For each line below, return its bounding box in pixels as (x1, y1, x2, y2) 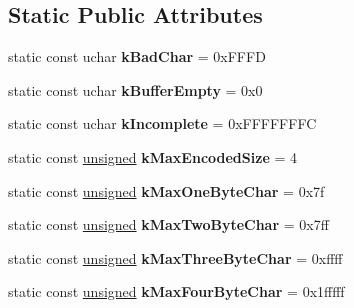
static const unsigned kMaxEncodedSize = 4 (8, 146, 297, 167)
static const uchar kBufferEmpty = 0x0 (8, 79, 263, 100)
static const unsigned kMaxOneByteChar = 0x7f (8, 180, 325, 201)
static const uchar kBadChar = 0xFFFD (8, 46, 266, 67)
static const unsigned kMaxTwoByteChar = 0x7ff (8, 214, 329, 235)
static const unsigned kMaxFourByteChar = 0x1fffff (8, 281, 345, 302)
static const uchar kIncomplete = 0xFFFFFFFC (8, 113, 317, 134)
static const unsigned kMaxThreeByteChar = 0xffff (8, 247, 343, 268)
